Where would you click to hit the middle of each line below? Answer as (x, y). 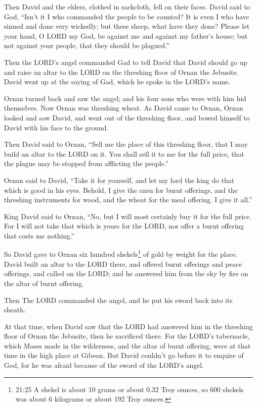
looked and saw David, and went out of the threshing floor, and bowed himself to (127, 117)
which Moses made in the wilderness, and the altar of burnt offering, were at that (128, 345)
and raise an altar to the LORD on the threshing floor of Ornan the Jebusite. (121, 72)
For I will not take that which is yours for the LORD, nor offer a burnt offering (124, 226)
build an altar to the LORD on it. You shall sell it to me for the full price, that (124, 153)
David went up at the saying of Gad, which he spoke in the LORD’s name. (117, 82)
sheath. (15, 310)
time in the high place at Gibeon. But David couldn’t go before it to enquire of (124, 355)
